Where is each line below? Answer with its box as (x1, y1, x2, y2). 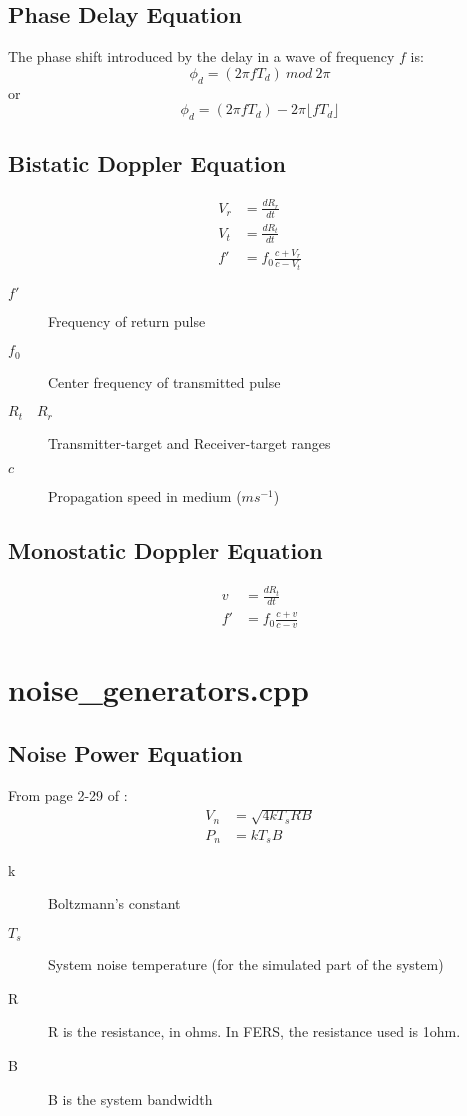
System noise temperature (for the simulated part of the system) (48, 954, 444, 975)
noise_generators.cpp (8, 669, 309, 710)
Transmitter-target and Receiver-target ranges (48, 432, 331, 453)
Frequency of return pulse (48, 310, 206, 331)
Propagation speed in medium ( (48, 486, 242, 507)
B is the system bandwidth (48, 1088, 213, 1109)
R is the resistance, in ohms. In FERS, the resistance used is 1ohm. (48, 1021, 461, 1042)
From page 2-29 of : (8, 784, 128, 805)
